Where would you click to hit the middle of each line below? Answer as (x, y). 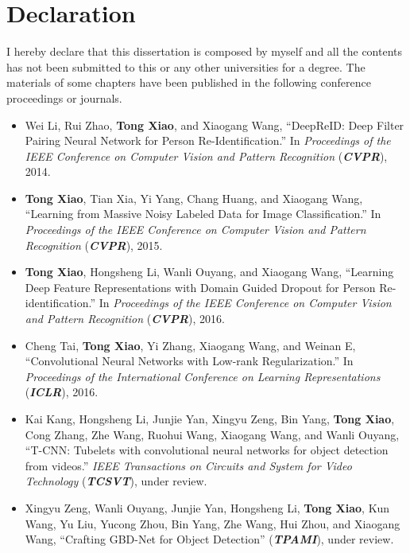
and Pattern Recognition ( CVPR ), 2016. (125, 319)
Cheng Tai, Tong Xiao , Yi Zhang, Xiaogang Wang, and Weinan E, (190, 345)
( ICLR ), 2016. (62, 392)
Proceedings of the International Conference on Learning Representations (203, 376)
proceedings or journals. (64, 97)
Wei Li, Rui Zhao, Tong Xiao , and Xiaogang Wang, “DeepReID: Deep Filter (215, 125)
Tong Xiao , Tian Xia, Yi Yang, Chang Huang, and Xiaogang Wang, (194, 198)
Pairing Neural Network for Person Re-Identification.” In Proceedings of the (208, 140)
